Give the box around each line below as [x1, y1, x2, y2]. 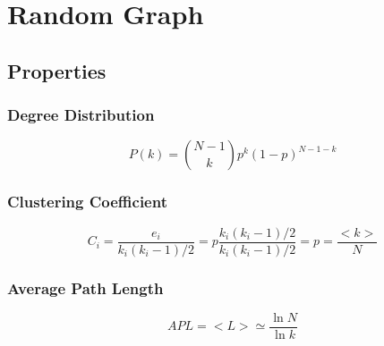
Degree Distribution [7, 104, 155, 126]
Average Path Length [7, 276, 164, 299]
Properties [7, 56, 107, 84]
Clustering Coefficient [7, 190, 167, 213]
